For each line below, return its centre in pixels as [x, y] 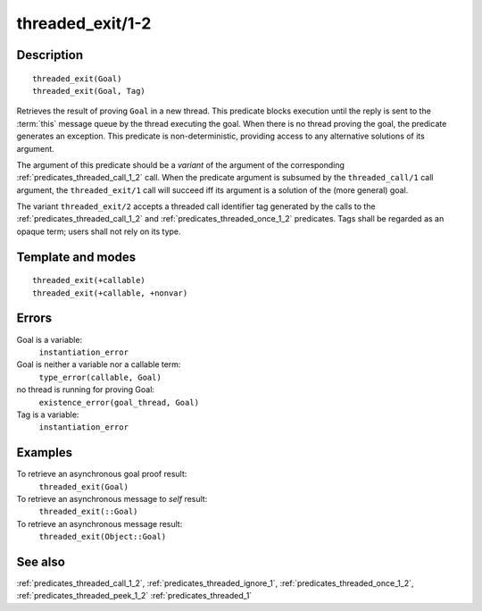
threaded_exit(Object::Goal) [103, 537]
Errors [34, 318]
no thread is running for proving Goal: [86, 389]
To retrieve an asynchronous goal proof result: [102, 474]
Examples [45, 452]
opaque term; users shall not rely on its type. [99, 231]
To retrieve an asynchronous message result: [100, 523]
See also [41, 561]
